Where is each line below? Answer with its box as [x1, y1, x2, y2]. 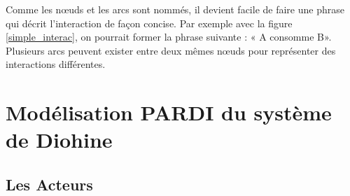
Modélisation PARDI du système [6, 98, 332, 127]
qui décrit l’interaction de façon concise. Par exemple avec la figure [6, 15, 293, 30]
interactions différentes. [6, 57, 106, 71]
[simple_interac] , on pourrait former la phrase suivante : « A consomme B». [6, 29, 332, 44]
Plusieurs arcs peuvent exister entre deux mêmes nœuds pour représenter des [6, 43, 336, 57]
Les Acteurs [6, 173, 93, 195]
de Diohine [6, 125, 113, 154]
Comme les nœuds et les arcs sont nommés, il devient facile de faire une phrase [6, 2, 344, 16]
